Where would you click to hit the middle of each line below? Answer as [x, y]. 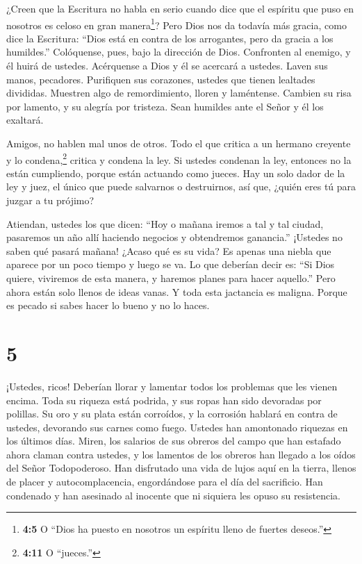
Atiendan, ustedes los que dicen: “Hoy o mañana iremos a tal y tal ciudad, [165, 223]
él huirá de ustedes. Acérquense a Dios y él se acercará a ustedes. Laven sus [167, 66]
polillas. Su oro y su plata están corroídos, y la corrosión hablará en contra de [172, 414]
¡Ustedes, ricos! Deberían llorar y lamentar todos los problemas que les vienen [172, 386]
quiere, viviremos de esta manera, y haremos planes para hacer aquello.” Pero [171, 278]
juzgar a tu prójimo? [50, 200]
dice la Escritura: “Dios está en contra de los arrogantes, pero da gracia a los [170, 38]
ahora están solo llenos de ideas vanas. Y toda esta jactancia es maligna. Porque [177, 291]
